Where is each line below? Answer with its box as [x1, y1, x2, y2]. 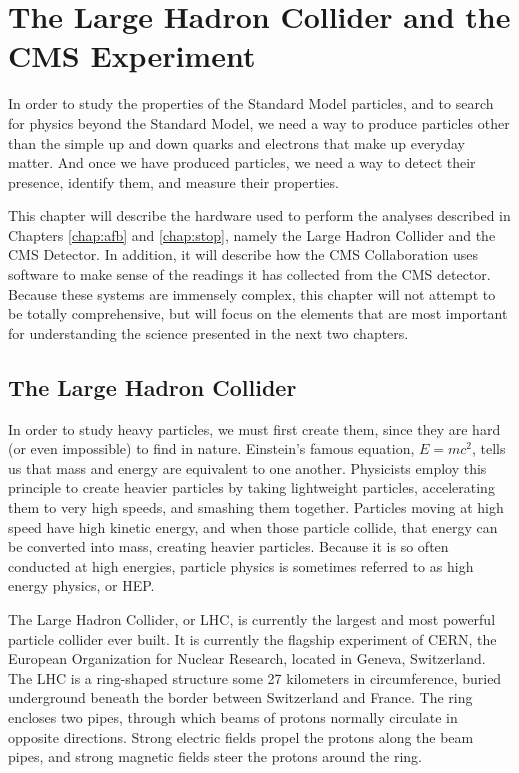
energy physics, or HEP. [8, 575, 155, 596]
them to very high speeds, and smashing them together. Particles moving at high [8, 497, 504, 518]
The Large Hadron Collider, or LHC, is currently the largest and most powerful [8, 608, 496, 629]
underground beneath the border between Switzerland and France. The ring [8, 687, 473, 708]
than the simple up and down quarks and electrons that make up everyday [8, 132, 465, 153]
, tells [472, 438, 506, 459]
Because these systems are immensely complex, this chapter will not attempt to [8, 283, 496, 304]
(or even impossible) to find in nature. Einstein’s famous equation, [8, 438, 415, 459]
